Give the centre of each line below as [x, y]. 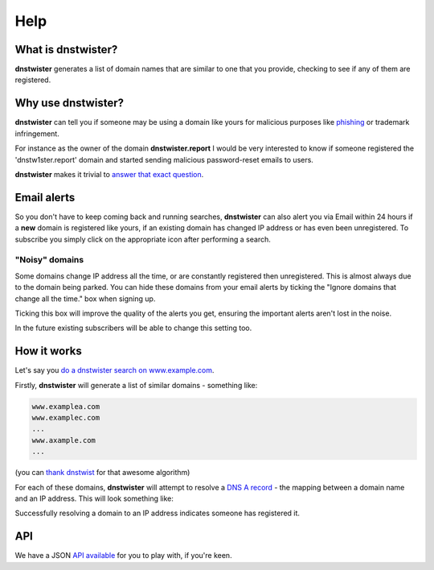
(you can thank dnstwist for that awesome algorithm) [102, 473]
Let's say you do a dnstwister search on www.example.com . [115, 370]
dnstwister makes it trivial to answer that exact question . [109, 174]
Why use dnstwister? [70, 103]
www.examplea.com [66, 406]
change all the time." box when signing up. [85, 299]
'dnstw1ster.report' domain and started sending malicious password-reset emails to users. [164, 159]
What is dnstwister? [66, 50]
